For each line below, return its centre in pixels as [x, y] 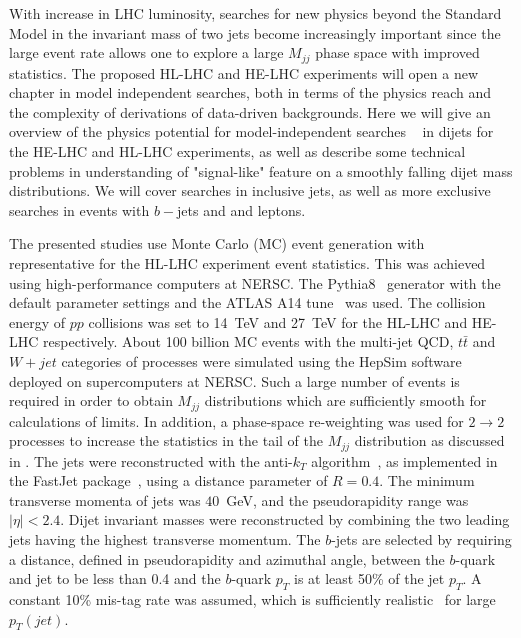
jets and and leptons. [241, 209]
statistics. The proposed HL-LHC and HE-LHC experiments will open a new [244, 72]
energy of [37, 321]
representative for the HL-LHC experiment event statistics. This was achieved [247, 262]
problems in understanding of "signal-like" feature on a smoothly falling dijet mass [261, 170]
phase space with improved [397, 52]
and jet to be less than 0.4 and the [115, 578]
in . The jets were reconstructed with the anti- [151, 460]
